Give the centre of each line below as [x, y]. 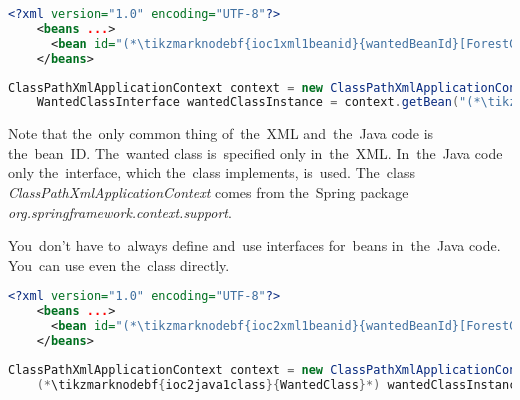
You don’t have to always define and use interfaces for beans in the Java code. [254, 245]
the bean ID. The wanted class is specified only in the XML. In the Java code [255, 152]
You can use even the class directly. [119, 264]
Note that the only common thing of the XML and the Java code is [221, 133]
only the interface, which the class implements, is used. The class [211, 172]
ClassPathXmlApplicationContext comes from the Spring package [208, 192]
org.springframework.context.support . [120, 211]
